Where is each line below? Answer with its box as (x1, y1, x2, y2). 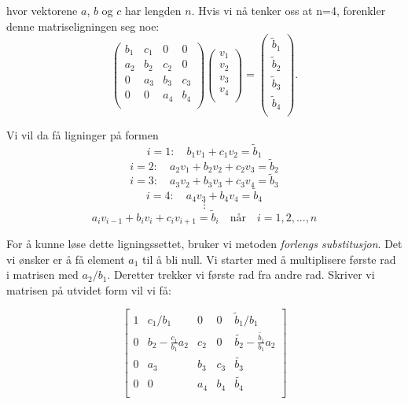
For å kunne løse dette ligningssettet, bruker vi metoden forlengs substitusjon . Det (6, 235, 402, 252)
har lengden (125, 2, 182, 18)
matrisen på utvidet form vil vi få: (6, 281, 171, 298)
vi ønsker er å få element (6, 250, 125, 267)
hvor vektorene (6, 2, 78, 18)
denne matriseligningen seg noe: (6, 17, 160, 34)
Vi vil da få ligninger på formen (6, 127, 159, 143)
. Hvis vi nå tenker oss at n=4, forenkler (191, 2, 386, 18)
